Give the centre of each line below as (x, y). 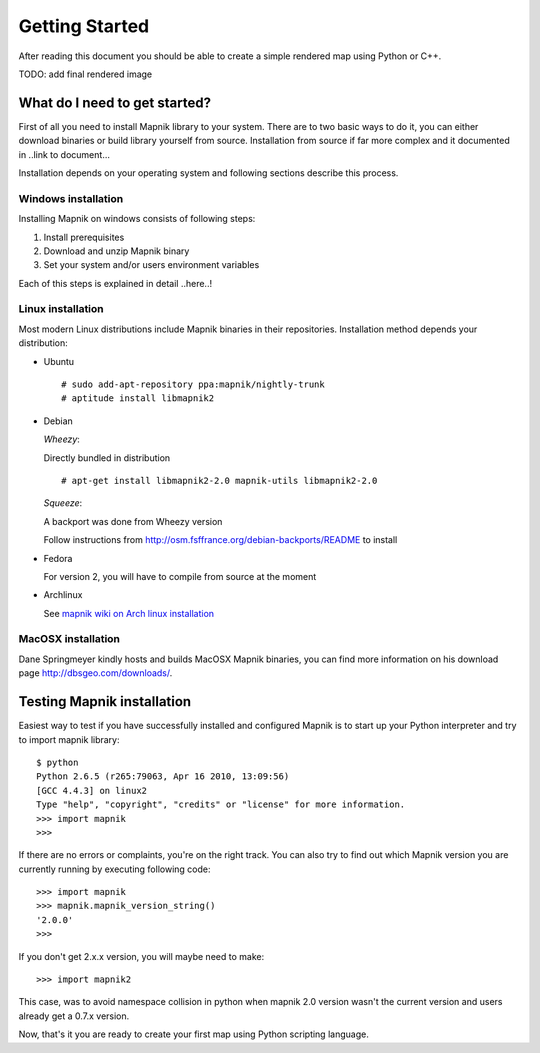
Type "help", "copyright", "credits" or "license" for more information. (221, 804)
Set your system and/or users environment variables (151, 265)
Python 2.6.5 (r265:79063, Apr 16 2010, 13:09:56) (163, 776)
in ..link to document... (64, 154)
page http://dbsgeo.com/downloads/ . (95, 673)
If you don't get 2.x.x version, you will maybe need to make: (141, 956)
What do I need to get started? (115, 102)
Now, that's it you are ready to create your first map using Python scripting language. (193, 1034)
